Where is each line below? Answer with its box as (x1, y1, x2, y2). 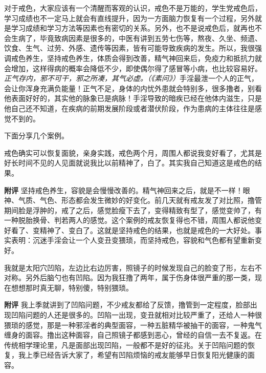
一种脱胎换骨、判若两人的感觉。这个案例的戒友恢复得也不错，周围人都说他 (4, 215, 255, 225)
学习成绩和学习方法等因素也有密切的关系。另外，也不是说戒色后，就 (11, 23, 240, 33)
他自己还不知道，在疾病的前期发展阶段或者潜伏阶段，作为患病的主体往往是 (4, 102, 255, 113)
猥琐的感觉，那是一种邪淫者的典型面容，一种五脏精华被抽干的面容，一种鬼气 (4, 319, 262, 330)
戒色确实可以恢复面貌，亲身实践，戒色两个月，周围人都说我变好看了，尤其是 (4, 147, 262, 158)
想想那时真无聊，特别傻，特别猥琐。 (11, 282, 133, 293)
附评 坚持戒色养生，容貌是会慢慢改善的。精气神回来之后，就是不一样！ (4, 184, 243, 195)
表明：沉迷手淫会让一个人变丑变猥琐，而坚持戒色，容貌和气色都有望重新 (11, 235, 255, 245)
